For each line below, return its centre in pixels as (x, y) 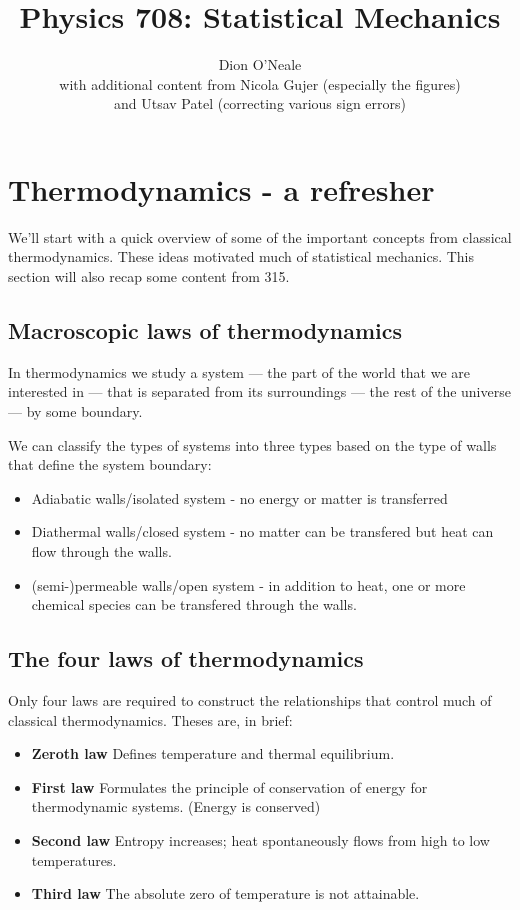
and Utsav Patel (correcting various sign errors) (259, 103)
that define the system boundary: (110, 464)
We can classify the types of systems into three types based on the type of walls (252, 444)
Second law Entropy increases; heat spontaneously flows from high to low (260, 839)
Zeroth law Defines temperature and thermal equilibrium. (213, 753)
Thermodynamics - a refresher (221, 188)
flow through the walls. (101, 550)
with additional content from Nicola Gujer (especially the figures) (260, 83)
